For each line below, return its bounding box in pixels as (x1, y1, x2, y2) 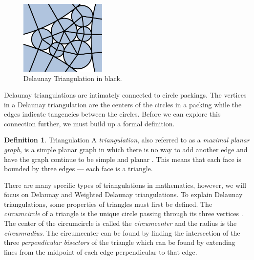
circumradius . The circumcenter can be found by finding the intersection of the (4, 227, 240, 238)
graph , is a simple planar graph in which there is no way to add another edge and (4, 144, 248, 154)
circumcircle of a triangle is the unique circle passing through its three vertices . (4, 208, 243, 219)
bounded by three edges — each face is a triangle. (4, 163, 153, 174)
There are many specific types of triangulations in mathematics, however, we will (4, 180, 246, 190)
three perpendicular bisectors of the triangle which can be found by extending (4, 237, 235, 247)
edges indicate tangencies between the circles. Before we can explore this (4, 109, 221, 119)
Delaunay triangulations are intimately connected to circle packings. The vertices (4, 89, 247, 100)
